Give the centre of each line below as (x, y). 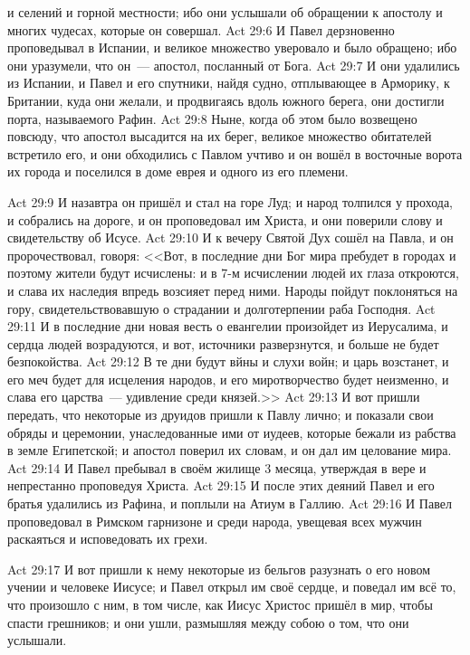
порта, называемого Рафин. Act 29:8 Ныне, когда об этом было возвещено (212, 118)
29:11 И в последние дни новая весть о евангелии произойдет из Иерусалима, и (228, 326)
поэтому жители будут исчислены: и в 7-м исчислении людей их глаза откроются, (233, 273)
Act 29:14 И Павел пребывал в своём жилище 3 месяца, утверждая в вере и (217, 467)
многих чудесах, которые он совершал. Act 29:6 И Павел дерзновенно (201, 29)
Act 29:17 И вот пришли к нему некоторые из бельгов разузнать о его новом (219, 569)
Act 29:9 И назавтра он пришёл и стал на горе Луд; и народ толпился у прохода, (230, 201)
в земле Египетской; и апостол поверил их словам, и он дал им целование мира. (230, 450)
